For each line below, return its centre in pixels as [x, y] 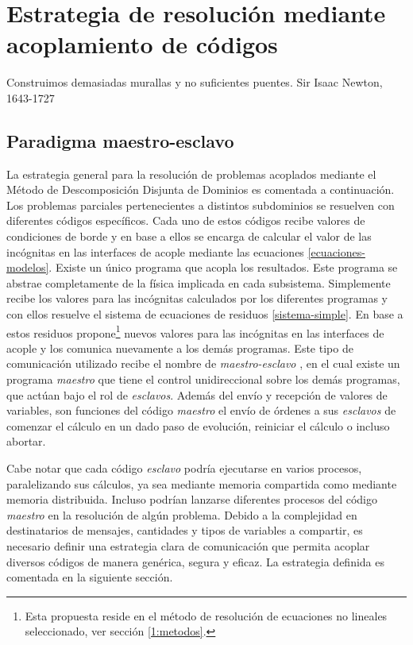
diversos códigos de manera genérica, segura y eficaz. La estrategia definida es [196, 561]
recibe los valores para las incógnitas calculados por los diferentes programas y [197, 298]
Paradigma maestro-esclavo [120, 140]
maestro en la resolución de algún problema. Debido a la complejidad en [182, 514]
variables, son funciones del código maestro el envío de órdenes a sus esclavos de [201, 410]
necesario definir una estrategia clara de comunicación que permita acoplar [188, 546]
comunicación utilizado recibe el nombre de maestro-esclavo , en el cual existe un [203, 363]
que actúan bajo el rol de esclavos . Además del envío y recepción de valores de [197, 394]
